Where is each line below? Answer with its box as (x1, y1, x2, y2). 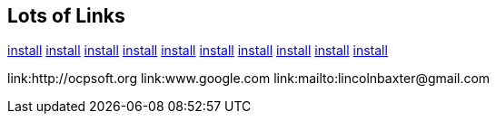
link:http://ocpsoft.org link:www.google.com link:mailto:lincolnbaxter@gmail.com (7, 70, 491, 87)
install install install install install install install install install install (7, 42, 388, 59)
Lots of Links (7, 5, 125, 27)
